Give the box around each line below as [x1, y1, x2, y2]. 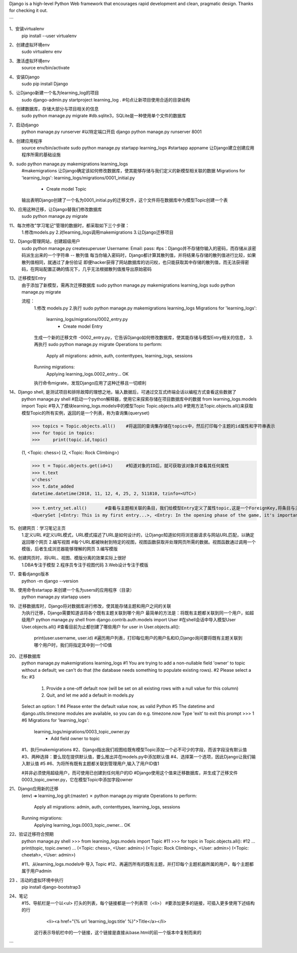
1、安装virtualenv [9, 26, 45, 32]
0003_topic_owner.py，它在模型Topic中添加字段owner [21, 776, 133, 782]
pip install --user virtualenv [21, 33, 77, 39]
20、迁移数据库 [9, 653, 41, 659]
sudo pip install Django [21, 81, 68, 87]
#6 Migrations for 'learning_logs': [21, 717, 90, 723]
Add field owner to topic [50, 735, 100, 741]
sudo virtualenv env [21, 49, 62, 54]
